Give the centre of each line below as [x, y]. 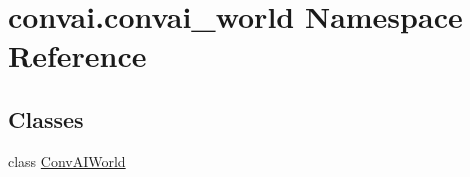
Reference [77, 55]
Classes [46, 118]
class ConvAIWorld [67, 160]
